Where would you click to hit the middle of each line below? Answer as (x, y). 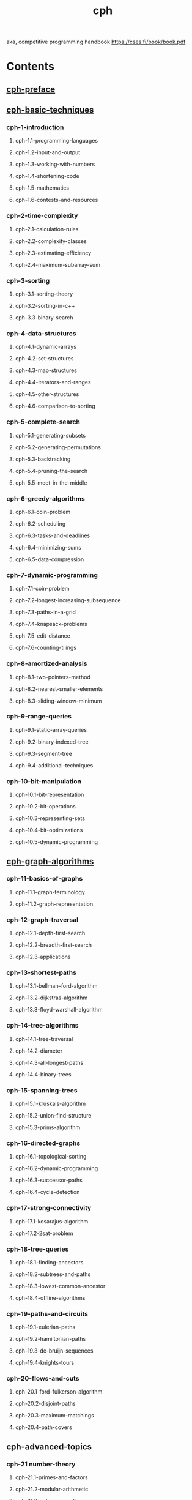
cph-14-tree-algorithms (42, 1026)
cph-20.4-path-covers (43, 1427)
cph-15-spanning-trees (42, 1090)
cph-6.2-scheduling (40, 523)
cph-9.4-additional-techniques (54, 765)
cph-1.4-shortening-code (47, 176)
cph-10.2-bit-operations (46, 807)
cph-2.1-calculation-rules (47, 229)
